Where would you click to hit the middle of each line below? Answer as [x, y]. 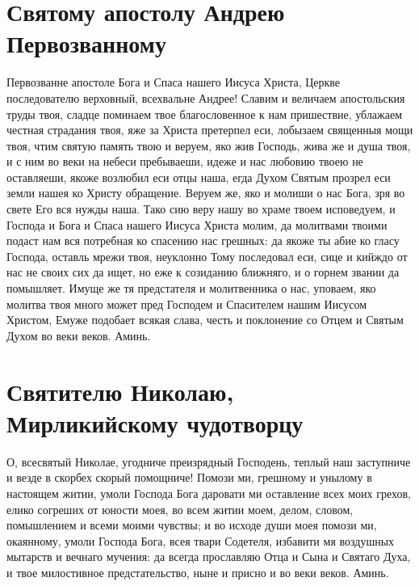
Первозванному [86, 43]
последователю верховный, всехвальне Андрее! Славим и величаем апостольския [206, 97]
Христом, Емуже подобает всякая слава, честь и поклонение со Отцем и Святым [205, 320]
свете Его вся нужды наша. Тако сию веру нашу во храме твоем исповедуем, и [201, 209]
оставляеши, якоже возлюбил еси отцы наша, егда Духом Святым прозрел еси [199, 177]
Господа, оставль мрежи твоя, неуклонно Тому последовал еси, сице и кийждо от [207, 256]
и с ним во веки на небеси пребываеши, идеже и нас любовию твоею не [185, 161]
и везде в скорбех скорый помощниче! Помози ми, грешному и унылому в [189, 477]
